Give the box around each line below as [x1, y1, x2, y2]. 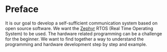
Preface [5, 3, 39, 15]
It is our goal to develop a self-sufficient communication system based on [5, 20, 158, 26]
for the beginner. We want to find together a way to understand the [5, 36, 144, 42]
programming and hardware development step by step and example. [5, 41, 147, 47]
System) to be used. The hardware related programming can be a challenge [5, 30, 162, 36]
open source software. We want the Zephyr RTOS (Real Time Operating [5, 25, 153, 31]
